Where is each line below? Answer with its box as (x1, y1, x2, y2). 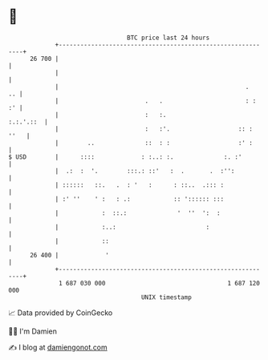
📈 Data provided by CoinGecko (8, 308, 113, 318)
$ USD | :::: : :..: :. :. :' (8, 152, 242, 161)
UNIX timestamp (140, 293, 193, 301)
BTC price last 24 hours (127, 34, 210, 42)
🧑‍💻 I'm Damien (8, 326, 58, 336)
